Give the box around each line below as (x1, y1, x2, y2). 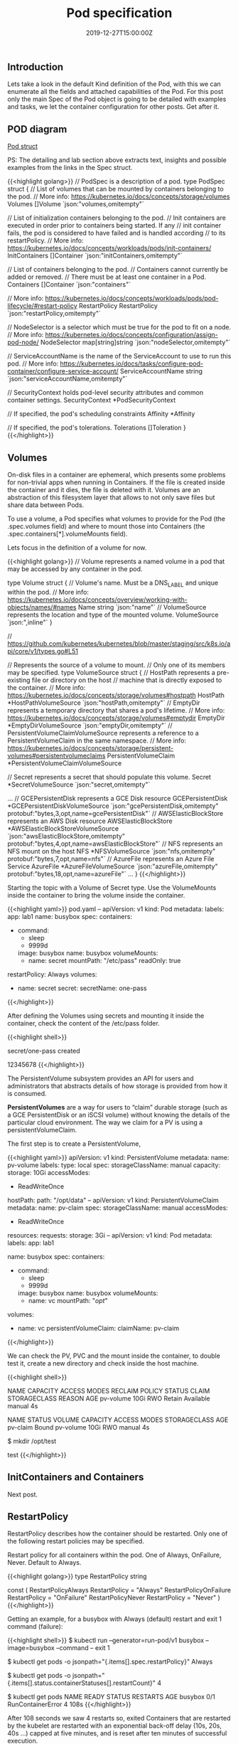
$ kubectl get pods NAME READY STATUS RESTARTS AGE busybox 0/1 (7, 1693, 215, 1701)
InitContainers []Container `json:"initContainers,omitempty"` (7, 251, 183, 260)
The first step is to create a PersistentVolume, (7, 1139, 141, 1148)
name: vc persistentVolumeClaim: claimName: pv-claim (17, 1324, 180, 1332)
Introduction (7, 60, 64, 73)
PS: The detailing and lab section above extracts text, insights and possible (7, 156, 227, 164)
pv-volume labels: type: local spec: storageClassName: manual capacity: (7, 1161, 221, 1169)
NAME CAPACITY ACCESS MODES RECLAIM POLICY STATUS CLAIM (7, 1386, 210, 1395)
